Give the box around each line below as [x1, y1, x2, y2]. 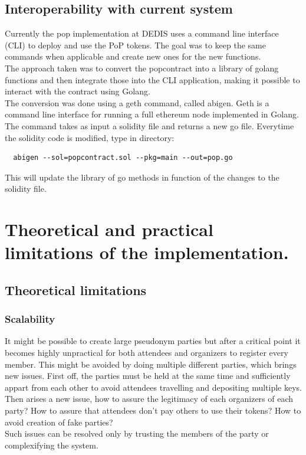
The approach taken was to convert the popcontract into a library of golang [5, 61, 279, 74]
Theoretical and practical [5, 217, 213, 241]
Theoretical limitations [5, 280, 147, 299]
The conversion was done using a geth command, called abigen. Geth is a [5, 96, 269, 109]
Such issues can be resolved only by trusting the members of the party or [5, 427, 269, 440]
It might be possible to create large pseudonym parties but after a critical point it [5, 335, 301, 347]
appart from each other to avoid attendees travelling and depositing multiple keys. [5, 381, 302, 393]
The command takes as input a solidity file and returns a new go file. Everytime [5, 119, 294, 132]
